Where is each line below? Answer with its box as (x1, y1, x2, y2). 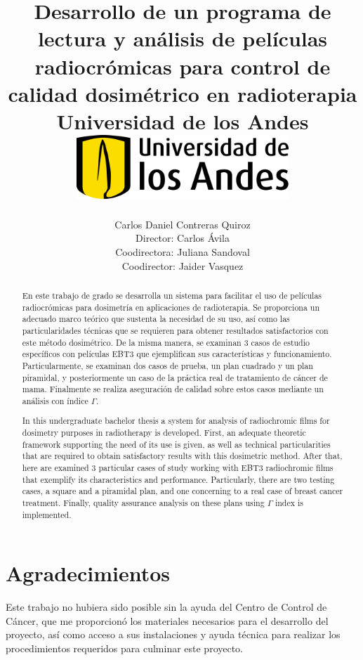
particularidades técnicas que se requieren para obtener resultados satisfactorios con (22, 324, 329, 336)
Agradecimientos (6, 559, 171, 588)
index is (275, 496, 303, 508)
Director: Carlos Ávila (136, 231, 230, 245)
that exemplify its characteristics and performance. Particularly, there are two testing (22, 473, 335, 485)
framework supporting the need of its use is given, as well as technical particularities (22, 438, 331, 450)
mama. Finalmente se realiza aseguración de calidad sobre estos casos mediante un (22, 383, 324, 395)
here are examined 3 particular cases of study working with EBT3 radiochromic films (22, 462, 334, 474)
